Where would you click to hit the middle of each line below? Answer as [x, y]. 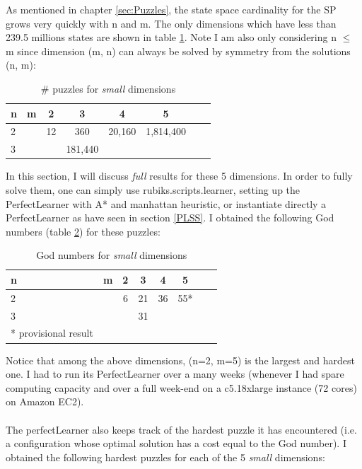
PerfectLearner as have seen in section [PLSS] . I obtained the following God [170, 218]
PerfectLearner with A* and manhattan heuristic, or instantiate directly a [166, 203]
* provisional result [52, 333]
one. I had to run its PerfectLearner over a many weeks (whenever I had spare [175, 374]
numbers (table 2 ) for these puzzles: [83, 231]
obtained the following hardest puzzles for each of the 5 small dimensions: [165, 457]
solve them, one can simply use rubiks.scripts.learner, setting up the [153, 189]
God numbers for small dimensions [112, 255]
